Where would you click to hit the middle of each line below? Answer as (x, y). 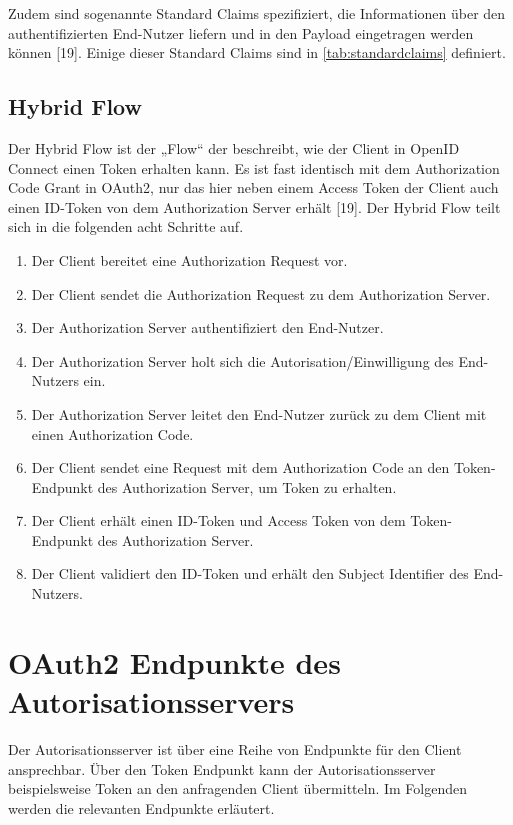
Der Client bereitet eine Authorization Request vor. (189, 259)
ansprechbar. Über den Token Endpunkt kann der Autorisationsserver (222, 768)
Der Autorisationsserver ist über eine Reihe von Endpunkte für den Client (235, 748)
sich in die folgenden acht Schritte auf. (126, 226)
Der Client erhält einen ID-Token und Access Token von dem (218, 520)
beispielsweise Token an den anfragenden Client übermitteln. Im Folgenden (238, 788)
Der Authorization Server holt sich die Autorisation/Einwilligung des (242, 360)
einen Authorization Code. (112, 433)
